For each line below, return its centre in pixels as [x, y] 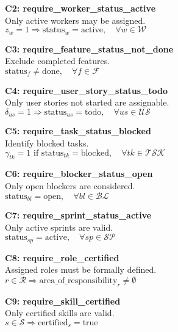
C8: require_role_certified [62, 257]
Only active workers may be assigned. [75, 20]
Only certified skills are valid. [60, 313]
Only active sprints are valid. [59, 227]
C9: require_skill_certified [63, 301]
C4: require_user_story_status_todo [86, 90]
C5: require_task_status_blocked [78, 131]
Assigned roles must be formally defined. [81, 269]
